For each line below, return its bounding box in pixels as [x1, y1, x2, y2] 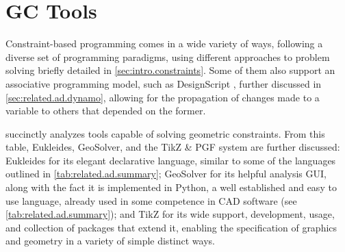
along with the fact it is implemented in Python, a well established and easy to [5, 180, 337, 194]
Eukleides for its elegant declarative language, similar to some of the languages [5, 153, 336, 167]
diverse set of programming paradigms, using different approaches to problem [5, 49, 330, 64]
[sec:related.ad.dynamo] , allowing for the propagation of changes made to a [5, 90, 320, 104]
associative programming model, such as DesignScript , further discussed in [5, 76, 322, 90]
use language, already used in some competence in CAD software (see [5, 193, 297, 207]
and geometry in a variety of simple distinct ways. [5, 234, 215, 248]
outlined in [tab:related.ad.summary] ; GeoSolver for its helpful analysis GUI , [5, 166, 327, 181]
